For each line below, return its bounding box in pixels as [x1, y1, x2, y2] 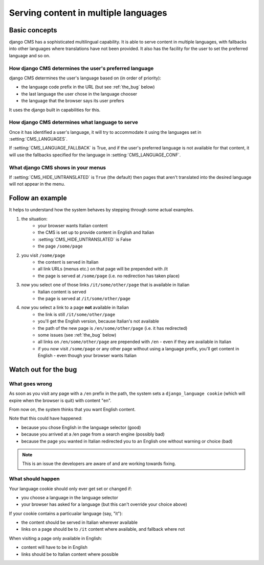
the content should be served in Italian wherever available [21, 519, 138, 525]
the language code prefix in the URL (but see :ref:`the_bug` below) [21, 84, 155, 90]
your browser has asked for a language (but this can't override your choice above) [21, 501, 188, 507]
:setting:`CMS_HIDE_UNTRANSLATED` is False [38, 236, 132, 242]
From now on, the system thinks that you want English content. [9, 407, 136, 413]
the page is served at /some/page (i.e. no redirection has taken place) [38, 272, 180, 279]
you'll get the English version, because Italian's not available [38, 319, 159, 324]
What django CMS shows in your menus [9, 164, 106, 171]
